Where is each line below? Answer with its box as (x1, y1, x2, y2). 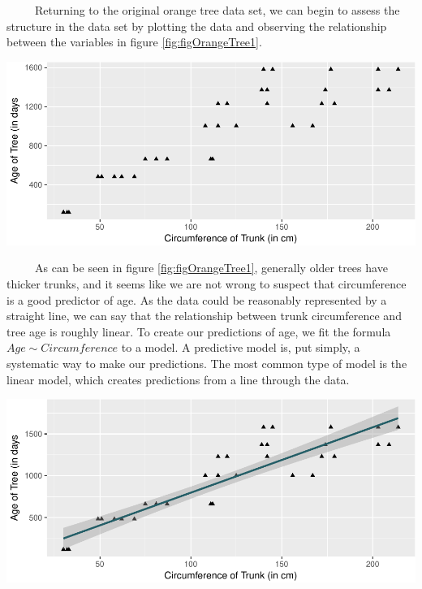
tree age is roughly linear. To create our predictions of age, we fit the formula (6, 323, 391, 340)
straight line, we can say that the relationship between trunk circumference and (6, 307, 402, 324)
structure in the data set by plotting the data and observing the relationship (6, 17, 387, 34)
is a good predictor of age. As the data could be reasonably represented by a (6, 291, 387, 308)
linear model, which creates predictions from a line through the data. (6, 370, 350, 388)
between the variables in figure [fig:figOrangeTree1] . (6, 33, 262, 50)
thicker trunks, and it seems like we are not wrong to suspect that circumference (6, 275, 407, 292)
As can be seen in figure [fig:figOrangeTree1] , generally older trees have (34, 259, 388, 276)
